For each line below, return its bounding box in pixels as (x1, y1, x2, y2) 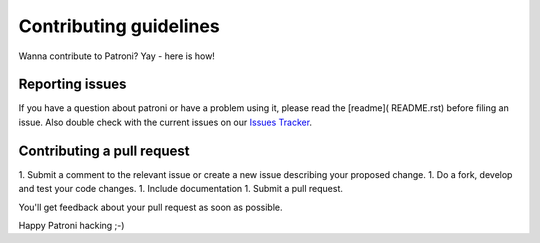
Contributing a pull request (18, 142, 190, 159)
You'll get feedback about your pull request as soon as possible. (18, 201, 283, 213)
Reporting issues (18, 76, 127, 93)
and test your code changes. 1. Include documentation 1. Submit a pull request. (18, 183, 344, 195)
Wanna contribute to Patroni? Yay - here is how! (18, 50, 215, 62)
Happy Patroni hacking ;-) (18, 219, 125, 231)
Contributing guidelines (18, 15, 220, 37)
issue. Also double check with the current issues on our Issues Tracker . (18, 116, 313, 128)
